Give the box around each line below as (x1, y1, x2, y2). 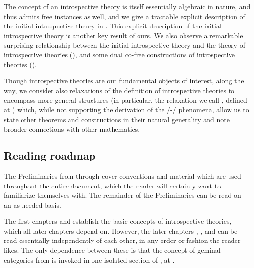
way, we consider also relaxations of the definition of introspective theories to (4, 85, 235, 95)
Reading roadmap (4, 148, 96, 163)
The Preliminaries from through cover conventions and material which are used (4, 170, 241, 181)
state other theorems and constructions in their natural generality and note (4, 114, 230, 124)
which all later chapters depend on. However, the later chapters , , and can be (4, 225, 238, 236)
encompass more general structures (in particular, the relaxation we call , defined (4, 95, 247, 105)
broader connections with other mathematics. (4, 124, 140, 134)
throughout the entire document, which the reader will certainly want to (4, 180, 221, 190)
